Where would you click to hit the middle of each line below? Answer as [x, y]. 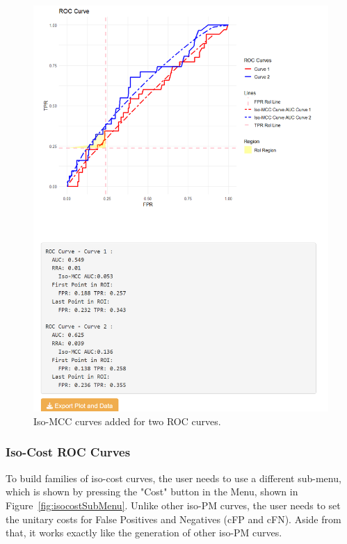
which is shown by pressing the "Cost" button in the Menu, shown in [152, 492]
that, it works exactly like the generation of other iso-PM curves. [144, 533]
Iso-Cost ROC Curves [68, 452]
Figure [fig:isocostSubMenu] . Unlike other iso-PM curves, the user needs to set [173, 505]
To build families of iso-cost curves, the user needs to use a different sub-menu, [173, 478]
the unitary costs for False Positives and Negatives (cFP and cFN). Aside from [173, 519]
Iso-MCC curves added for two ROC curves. [127, 421]
